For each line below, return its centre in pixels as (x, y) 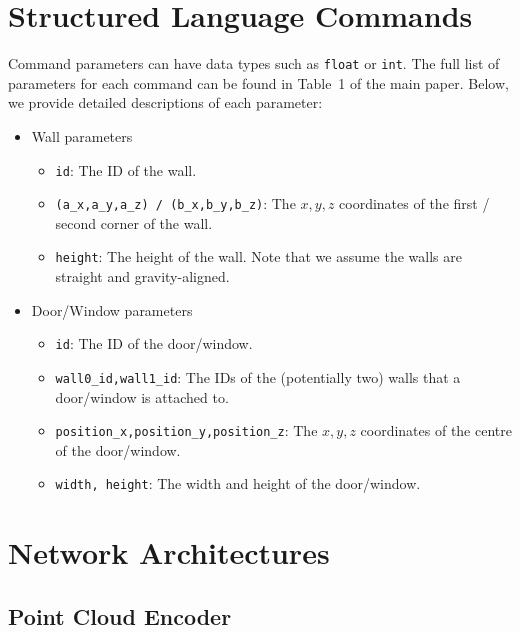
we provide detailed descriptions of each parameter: (165, 102)
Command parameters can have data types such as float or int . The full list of (254, 63)
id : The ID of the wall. (126, 169)
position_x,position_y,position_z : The (186, 430)
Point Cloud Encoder (120, 615)
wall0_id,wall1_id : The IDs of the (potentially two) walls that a (258, 376)
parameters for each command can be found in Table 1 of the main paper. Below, (258, 82)
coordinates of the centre (436, 430)
